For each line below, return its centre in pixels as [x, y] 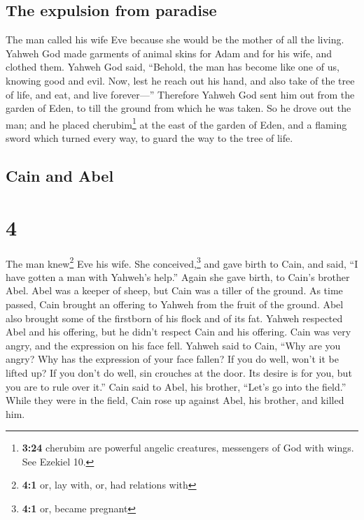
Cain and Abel [60, 175]
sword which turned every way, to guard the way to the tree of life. [149, 138]
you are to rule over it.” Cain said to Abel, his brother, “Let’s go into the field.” [176, 386]
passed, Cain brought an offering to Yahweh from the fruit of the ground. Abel [175, 304]
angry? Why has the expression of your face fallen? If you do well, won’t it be [172, 359]
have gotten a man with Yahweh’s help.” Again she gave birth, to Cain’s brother [178, 276]
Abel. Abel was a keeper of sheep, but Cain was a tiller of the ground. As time [174, 290]
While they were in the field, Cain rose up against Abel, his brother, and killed [175, 400]
